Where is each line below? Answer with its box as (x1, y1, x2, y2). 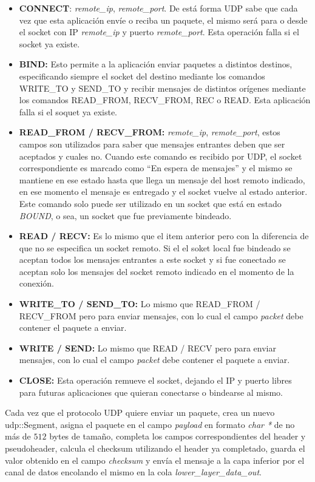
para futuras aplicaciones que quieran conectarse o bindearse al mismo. (19, 385, 283, 398)
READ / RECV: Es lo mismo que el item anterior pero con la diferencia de (19, 229, 309, 242)
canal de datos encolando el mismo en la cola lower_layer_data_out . (5, 466, 262, 478)
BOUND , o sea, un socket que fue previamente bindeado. (19, 209, 232, 222)
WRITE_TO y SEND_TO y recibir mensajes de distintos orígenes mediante (19, 81, 306, 94)
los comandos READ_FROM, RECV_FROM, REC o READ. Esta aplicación (19, 93, 311, 106)
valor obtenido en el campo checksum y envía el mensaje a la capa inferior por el (5, 453, 305, 466)
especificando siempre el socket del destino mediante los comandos (19, 69, 265, 82)
